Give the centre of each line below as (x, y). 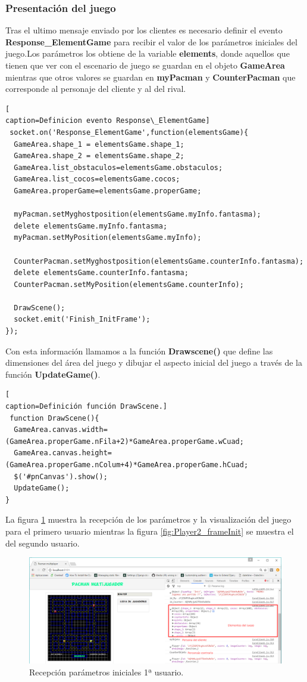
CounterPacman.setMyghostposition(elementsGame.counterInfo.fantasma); (159, 261)
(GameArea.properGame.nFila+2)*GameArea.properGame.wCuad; (125, 441)
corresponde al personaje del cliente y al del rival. (96, 89)
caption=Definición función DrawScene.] (87, 407)
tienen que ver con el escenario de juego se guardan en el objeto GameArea (145, 65)
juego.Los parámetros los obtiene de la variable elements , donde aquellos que (148, 53)
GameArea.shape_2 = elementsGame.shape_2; (99, 156)
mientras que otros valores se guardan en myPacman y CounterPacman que (151, 77)
